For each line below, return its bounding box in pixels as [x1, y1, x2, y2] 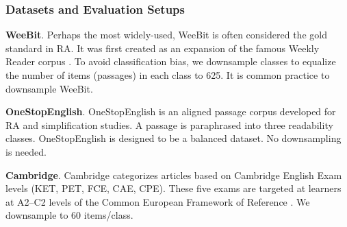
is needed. [5, 144, 47, 158]
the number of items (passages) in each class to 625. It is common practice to [5, 68, 330, 82]
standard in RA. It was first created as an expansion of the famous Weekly [5, 40, 320, 55]
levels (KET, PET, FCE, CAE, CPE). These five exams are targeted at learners [5, 181, 342, 195]
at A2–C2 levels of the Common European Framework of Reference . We [5, 194, 310, 208]
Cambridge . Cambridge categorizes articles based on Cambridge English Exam [5, 167, 342, 182]
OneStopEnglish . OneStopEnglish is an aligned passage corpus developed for [5, 104, 336, 119]
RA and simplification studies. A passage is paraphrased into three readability [5, 117, 333, 132]
